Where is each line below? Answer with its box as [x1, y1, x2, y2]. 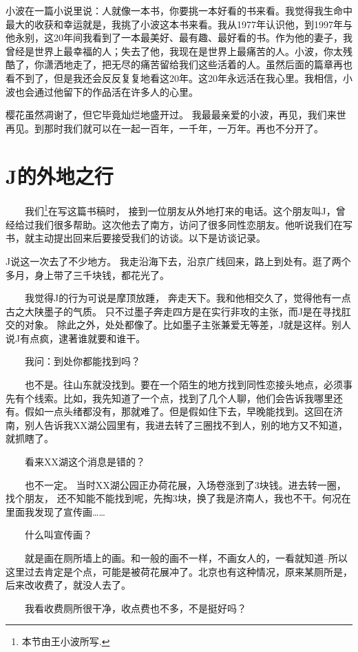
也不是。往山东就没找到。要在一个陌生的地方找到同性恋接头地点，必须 [24, 377, 343, 392]
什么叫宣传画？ [24, 527, 92, 542]
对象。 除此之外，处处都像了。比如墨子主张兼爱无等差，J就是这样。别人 [24, 317, 351, 332]
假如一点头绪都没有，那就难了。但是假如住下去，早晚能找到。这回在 [24, 404, 333, 419]
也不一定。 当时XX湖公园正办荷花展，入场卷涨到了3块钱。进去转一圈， [24, 477, 346, 492]
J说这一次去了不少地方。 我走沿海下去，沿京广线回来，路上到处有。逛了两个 [6, 253, 351, 268]
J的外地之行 [6, 161, 114, 189]
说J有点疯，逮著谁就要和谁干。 [6, 330, 146, 345]
